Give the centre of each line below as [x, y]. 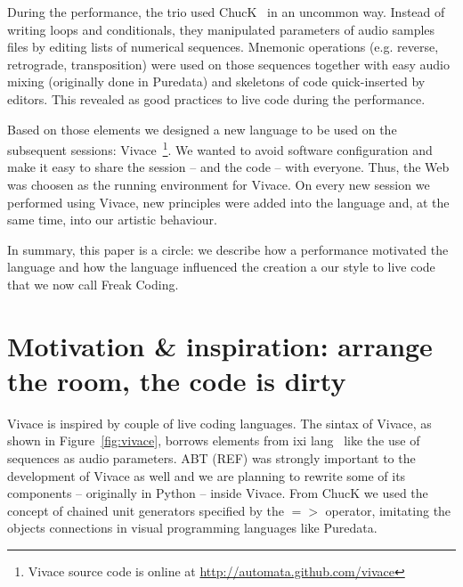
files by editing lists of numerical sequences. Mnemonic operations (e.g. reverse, [223, 47]
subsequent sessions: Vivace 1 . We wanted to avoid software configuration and [220, 148]
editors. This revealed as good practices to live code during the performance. [216, 98]
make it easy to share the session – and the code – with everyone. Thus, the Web [228, 167]
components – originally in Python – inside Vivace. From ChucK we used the [218, 493]
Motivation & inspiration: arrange [220, 345]
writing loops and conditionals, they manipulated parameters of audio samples [221, 29]
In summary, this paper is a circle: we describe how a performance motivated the [228, 249]
